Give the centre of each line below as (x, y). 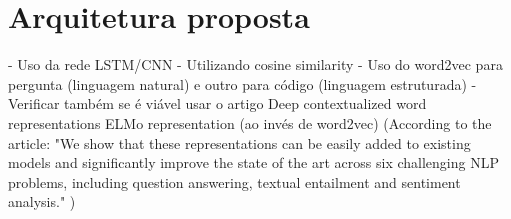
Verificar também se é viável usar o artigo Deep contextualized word (217, 103)
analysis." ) (42, 201)
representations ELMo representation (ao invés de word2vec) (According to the (250, 122)
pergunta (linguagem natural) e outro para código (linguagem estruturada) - (242, 83)
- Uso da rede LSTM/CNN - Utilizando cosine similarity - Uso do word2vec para (255, 64)
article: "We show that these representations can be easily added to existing (239, 142)
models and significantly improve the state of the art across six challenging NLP (253, 162)
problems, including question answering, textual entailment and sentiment (234, 181)
